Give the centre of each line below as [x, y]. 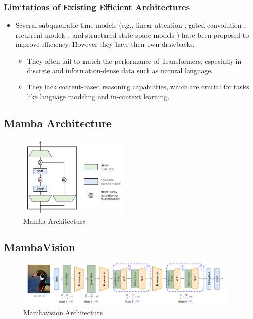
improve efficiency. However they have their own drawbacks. [105, 44]
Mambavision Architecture [63, 312]
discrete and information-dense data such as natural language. [120, 70]
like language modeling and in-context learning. [98, 96]
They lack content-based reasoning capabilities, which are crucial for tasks [138, 87]
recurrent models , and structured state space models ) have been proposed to [132, 34]
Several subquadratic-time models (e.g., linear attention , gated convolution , [131, 25]
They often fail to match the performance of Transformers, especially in [134, 61]
